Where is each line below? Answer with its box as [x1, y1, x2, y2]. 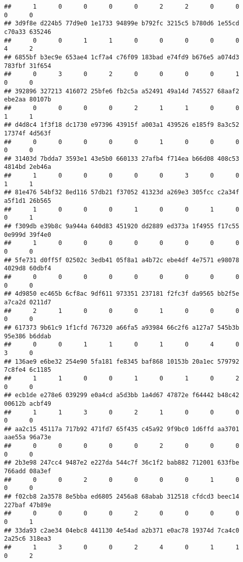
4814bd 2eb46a [4, 163, 52, 171]
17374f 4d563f [4, 129, 52, 137]
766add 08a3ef [4, 468, 52, 475]
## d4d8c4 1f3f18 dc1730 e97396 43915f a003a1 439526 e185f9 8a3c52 [4, 121, 239, 129]
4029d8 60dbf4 [4, 265, 52, 272]
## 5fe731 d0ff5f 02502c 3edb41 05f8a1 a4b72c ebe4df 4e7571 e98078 [4, 256, 239, 264]
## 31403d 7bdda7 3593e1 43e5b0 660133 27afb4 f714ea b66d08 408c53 [4, 155, 239, 162]
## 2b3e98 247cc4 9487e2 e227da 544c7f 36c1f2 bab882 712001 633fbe [4, 459, 239, 467]
